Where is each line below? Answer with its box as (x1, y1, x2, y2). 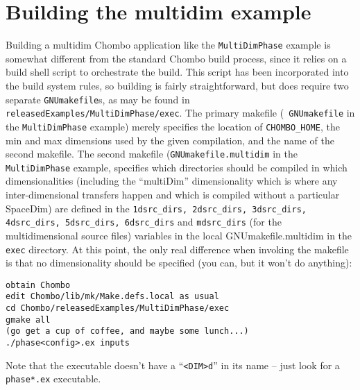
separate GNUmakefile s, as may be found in (6, 92, 190, 106)
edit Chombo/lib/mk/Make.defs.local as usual (6, 291, 219, 302)
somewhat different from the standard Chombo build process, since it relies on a (6, 51, 347, 65)
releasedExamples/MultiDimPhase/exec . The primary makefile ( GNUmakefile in (6, 105, 355, 120)
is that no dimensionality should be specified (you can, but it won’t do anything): (6, 255, 352, 270)
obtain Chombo (6, 280, 71, 290)
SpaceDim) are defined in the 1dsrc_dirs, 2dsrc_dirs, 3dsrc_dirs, (6, 201, 307, 215)
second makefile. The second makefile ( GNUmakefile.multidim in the (6, 146, 298, 161)
